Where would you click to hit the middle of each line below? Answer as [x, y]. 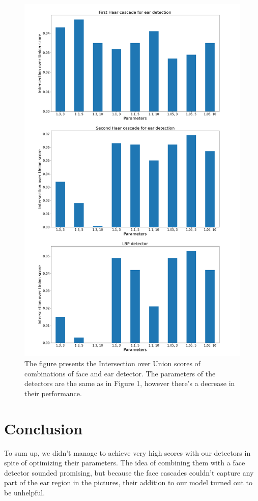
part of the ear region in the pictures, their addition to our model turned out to [128, 482]
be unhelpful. [25, 492]
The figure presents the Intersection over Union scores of [112, 363]
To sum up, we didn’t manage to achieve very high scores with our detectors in [127, 452]
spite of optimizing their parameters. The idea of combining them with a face [125, 463]
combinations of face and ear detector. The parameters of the [120, 373]
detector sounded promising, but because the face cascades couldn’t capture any [129, 472]
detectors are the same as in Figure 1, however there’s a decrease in [130, 383]
